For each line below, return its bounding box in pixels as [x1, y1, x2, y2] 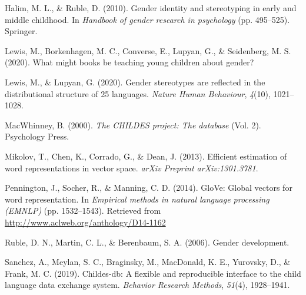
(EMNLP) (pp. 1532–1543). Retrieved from [5, 204, 161, 217]
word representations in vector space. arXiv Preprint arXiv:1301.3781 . [5, 161, 258, 174]
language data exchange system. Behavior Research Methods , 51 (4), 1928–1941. [5, 279, 290, 291]
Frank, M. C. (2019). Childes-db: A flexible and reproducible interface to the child [5, 267, 301, 279]
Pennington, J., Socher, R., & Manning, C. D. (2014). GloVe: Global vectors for [5, 181, 292, 194]
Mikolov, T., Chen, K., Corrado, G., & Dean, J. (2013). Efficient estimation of [5, 150, 287, 162]
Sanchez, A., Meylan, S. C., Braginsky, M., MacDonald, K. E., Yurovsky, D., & [5, 256, 291, 268]
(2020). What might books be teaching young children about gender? [5, 56, 254, 68]
